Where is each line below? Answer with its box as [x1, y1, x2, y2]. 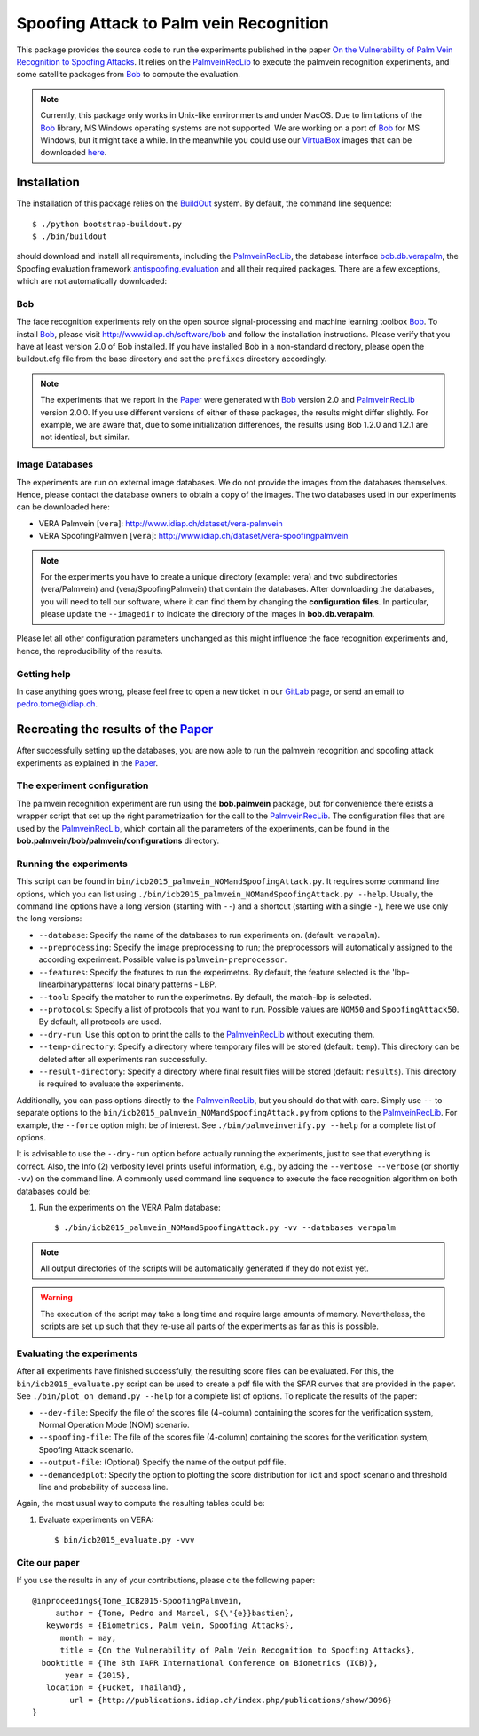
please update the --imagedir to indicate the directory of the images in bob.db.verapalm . [40, 609, 375, 619]
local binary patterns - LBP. [116, 979, 217, 990]
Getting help [16, 667, 71, 680]
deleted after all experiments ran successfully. [38, 1053, 208, 1064]
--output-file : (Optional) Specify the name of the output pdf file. [38, 1456, 287, 1468]
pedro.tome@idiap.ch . [16, 698, 98, 709]
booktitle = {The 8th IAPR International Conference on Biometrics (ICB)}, [41, 1658, 379, 1668]
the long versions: [16, 913, 82, 924]
